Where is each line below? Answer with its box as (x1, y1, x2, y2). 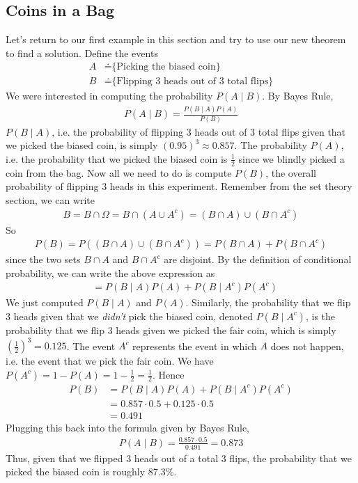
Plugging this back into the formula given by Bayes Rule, (6, 420, 249, 434)
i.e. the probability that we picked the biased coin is (6, 151, 228, 166)
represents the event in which (132, 338, 257, 353)
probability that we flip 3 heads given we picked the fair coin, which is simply (6, 322, 336, 337)
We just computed (6, 295, 84, 310)
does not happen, (270, 338, 344, 353)
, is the (305, 308, 336, 323)
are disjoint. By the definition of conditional (164, 252, 352, 267)
